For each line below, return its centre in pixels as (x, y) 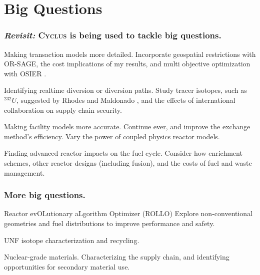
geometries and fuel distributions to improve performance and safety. (109, 223)
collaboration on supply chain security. (63, 110)
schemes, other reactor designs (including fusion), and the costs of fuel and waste (128, 162)
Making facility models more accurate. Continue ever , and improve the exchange (127, 127)
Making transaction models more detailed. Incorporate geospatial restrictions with (130, 54)
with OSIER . (25, 73)
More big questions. (45, 195)
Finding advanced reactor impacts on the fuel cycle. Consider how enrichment (123, 153)
